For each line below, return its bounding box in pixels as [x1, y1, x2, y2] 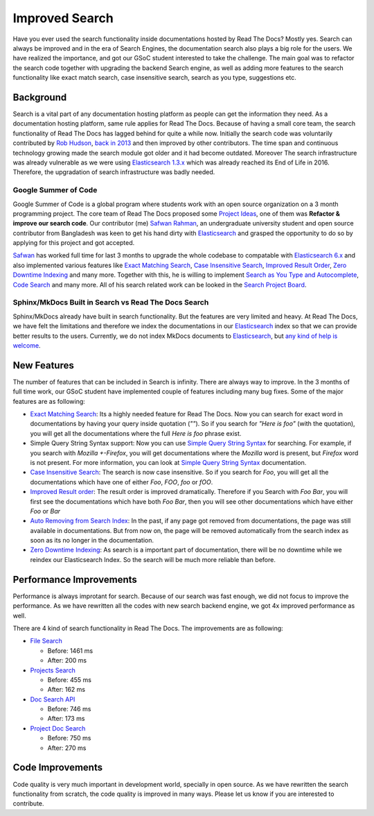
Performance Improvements [12, 573, 138, 586]
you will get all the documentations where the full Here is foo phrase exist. [30, 429, 242, 437]
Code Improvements [12, 762, 103, 774]
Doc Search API [30, 695, 75, 704]
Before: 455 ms [47, 675, 91, 683]
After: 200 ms [47, 656, 87, 665]
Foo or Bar [30, 507, 61, 515]
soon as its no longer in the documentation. [30, 536, 154, 545]
